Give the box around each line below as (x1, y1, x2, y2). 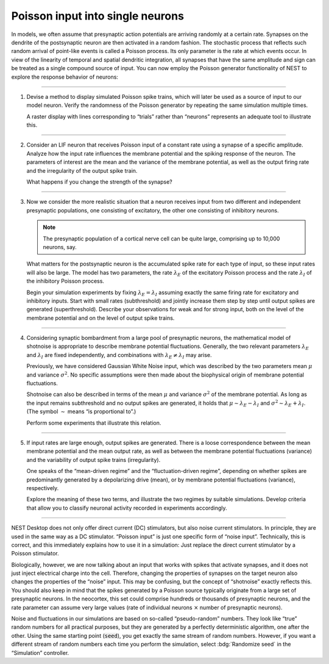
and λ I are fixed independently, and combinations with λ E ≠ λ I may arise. (26, 351, 212, 360)
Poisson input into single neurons (11, 9, 184, 23)
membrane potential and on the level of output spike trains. (26, 314, 175, 322)
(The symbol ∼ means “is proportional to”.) (26, 408, 136, 415)
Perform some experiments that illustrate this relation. (26, 419, 161, 427)
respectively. (26, 484, 59, 491)
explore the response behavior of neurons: (11, 73, 119, 81)
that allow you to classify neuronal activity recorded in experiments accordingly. (26, 504, 227, 511)
